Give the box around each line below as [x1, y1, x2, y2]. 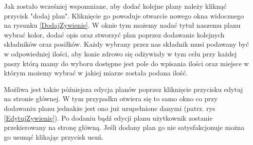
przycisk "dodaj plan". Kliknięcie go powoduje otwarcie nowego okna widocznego [4, 10, 244, 20]
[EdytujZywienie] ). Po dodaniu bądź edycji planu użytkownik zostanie [4, 112, 213, 123]
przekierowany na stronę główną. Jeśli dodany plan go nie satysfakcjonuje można [4, 122, 245, 132]
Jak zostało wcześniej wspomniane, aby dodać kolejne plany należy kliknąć [4, 1, 227, 11]
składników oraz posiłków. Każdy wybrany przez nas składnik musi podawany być [4, 39, 249, 49]
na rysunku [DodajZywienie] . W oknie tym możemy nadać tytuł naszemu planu [4, 20, 241, 30]
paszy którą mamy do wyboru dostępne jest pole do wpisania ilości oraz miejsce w [4, 58, 249, 68]
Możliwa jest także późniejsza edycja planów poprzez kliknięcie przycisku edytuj [4, 84, 243, 94]
